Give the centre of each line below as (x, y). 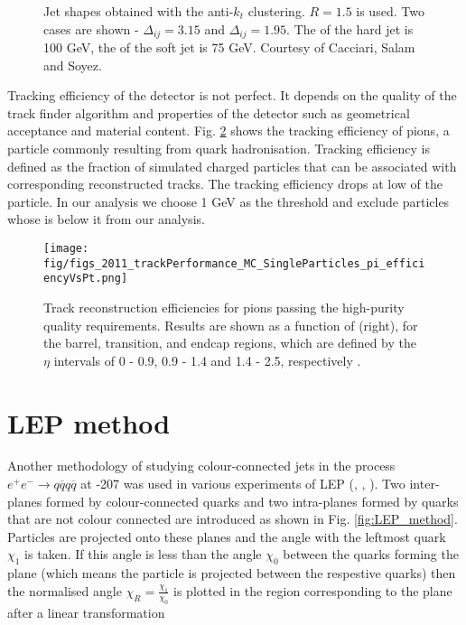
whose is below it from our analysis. (106, 219)
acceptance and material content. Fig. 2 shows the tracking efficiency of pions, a (228, 131)
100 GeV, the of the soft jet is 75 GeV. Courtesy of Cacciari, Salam (229, 47)
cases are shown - (91, 28)
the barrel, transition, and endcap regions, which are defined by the (230, 343)
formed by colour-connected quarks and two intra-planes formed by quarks (252, 501)
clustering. (276, 11)
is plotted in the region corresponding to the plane (313, 590)
